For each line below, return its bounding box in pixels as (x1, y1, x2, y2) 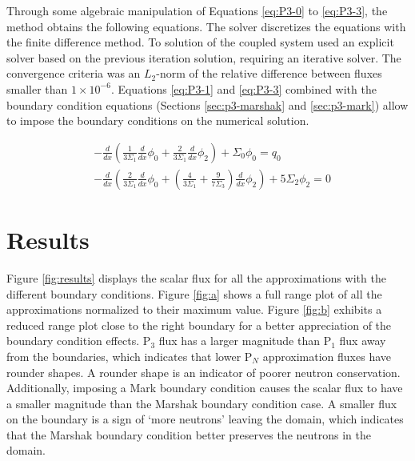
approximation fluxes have (262, 347, 392, 364)
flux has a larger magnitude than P (158, 332, 332, 349)
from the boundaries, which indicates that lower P (6, 347, 253, 364)
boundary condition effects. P (6, 332, 151, 349)
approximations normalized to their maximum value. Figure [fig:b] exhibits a (6, 301, 382, 318)
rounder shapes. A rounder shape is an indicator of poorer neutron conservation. (6, 363, 401, 380)
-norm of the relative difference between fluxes (156, 65, 382, 82)
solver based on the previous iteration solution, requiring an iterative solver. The (6, 49, 401, 66)
